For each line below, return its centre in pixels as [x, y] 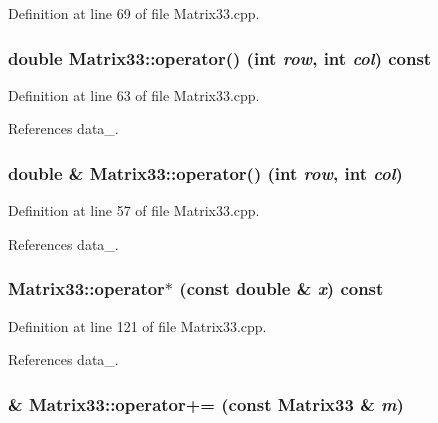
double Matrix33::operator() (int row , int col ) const [220, 57]
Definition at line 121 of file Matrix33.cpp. [137, 325]
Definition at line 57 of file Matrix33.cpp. [134, 210]
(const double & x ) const [281, 288]
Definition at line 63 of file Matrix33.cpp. [134, 94]
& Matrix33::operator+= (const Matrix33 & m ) [206, 403]
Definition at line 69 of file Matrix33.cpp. [134, 13]
